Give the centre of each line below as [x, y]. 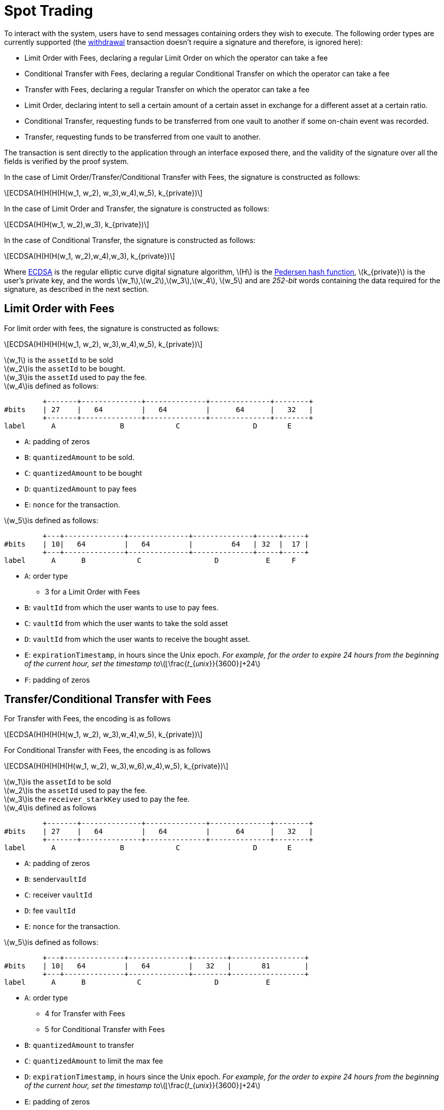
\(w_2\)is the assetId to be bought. [65, 368]
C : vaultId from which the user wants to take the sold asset [126, 623]
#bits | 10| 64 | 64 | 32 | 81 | [157, 966]
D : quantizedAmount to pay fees [81, 489]
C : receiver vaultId [59, 895]
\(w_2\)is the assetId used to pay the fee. [76, 791]
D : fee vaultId [50, 911]
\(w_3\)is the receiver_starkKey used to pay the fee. [97, 799]
